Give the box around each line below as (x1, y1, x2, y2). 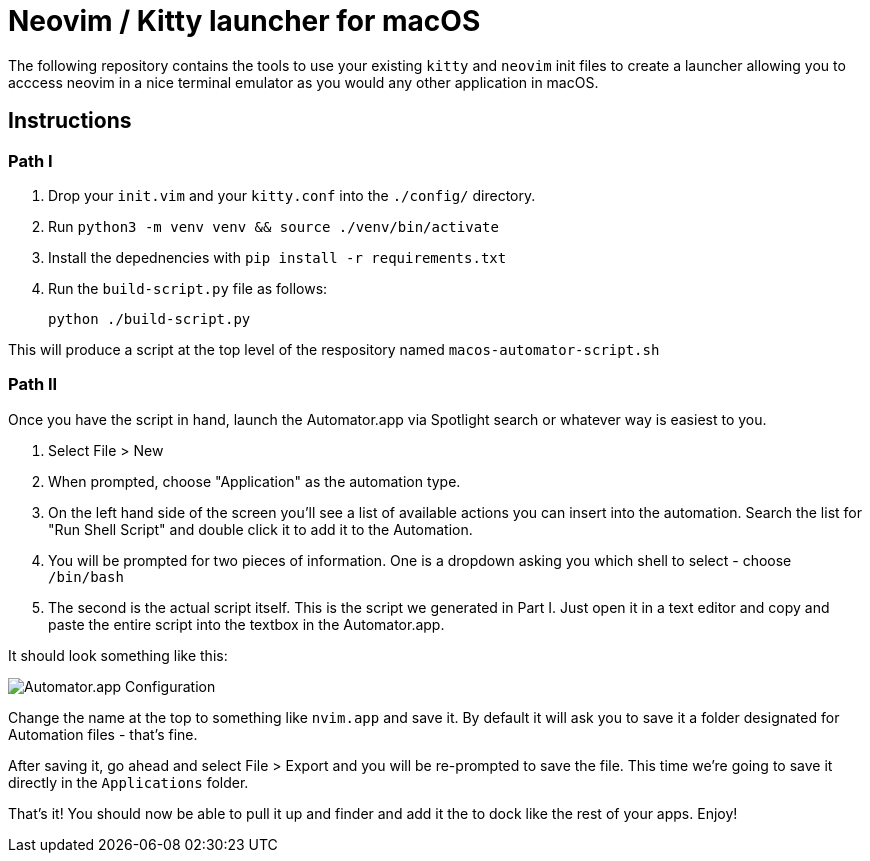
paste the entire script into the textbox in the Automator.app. (48, 615, 445, 633)
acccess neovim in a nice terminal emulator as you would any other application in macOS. (8, 73, 599, 91)
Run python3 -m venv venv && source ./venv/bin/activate (48, 217, 499, 235)
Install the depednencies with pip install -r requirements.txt (48, 248, 507, 266)
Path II (8, 374, 58, 395)
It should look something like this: (8, 646, 228, 664)
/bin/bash (48, 568, 124, 585)
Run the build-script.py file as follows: (48, 279, 328, 297)
